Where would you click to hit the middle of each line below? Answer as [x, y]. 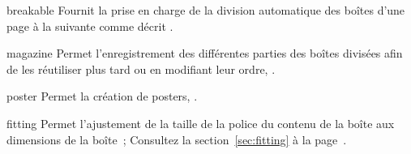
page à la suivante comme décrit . [90, 26]
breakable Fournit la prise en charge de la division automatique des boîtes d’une [206, 10]
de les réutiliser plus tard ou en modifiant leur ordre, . [141, 68]
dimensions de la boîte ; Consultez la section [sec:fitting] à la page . [177, 139]
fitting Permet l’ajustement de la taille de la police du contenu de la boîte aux [201, 123]
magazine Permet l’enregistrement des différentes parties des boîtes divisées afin [205, 53]
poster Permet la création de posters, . [102, 96]
